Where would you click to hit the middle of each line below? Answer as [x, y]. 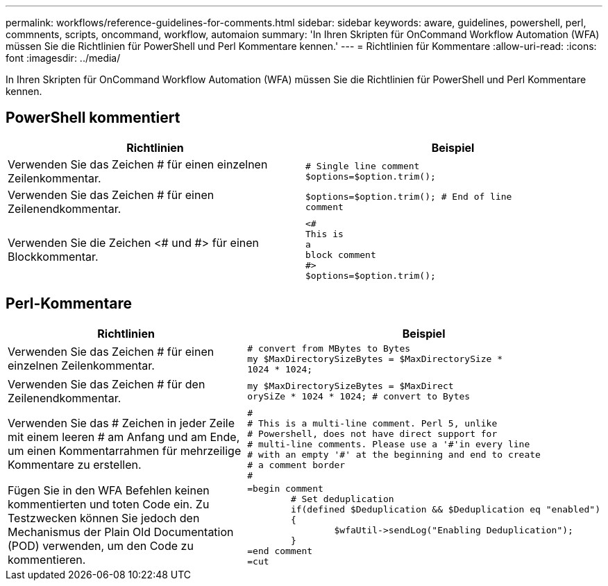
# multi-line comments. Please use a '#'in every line [389, 444]
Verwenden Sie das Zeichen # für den [107, 384]
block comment [341, 255]
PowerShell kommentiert [93, 118]
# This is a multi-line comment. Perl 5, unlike [372, 423]
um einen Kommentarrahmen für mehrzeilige [125, 451]
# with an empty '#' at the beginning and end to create [394, 454]
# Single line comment [363, 166]
